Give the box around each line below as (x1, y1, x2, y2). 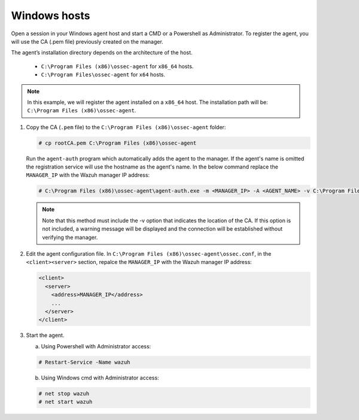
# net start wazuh (38, 398, 93, 405)
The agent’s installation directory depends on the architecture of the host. (11, 49, 193, 56)
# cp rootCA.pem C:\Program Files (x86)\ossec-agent (38, 139, 197, 146)
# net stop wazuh (38, 390, 90, 397)
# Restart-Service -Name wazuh (38, 358, 131, 366)
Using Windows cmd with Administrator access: (41, 374, 159, 381)
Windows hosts (11, 9, 90, 22)
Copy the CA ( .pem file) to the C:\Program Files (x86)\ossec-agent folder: (26, 123, 226, 131)
